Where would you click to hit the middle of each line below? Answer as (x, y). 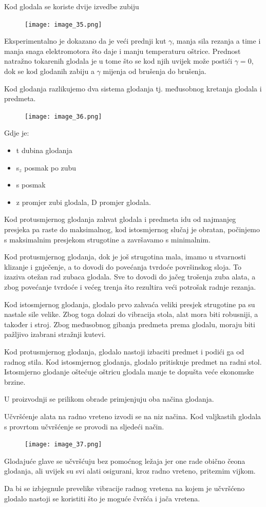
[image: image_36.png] (63, 116)
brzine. (15, 381)
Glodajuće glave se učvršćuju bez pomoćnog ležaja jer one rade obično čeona (125, 461)
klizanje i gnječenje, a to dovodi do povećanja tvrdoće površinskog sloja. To (123, 266)
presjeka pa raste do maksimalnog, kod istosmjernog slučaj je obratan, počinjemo (132, 229)
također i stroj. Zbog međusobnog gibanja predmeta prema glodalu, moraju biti (130, 324)
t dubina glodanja (44, 150)
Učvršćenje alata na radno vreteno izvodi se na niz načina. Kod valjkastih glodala (133, 416)
